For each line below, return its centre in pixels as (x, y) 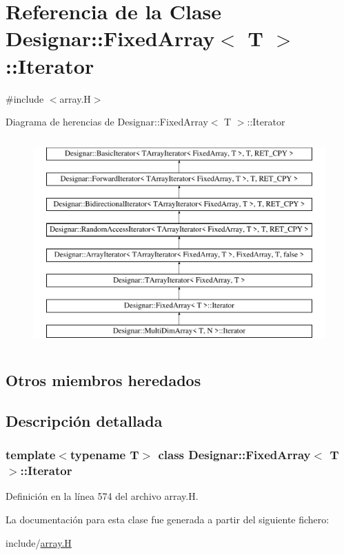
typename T (104, 455)
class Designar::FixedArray (234, 455)
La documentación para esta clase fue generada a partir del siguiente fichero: (168, 519)
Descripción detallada (84, 420)
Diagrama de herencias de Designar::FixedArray (107, 122)
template (31, 455)
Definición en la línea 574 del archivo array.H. (102, 496)
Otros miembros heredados (103, 380)
